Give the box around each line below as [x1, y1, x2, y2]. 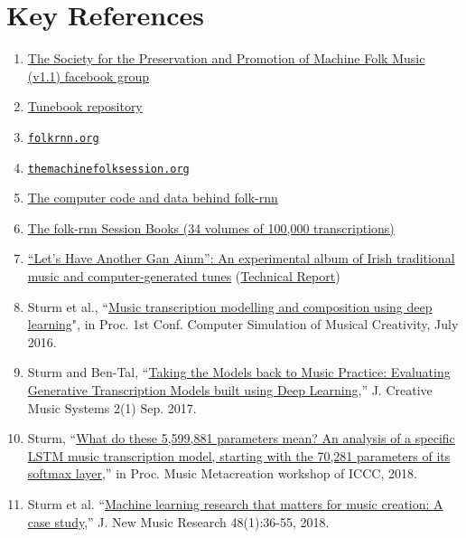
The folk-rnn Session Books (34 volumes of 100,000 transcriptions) [27, 218, 395, 237]
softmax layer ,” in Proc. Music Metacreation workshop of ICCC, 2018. [27, 464, 417, 483]
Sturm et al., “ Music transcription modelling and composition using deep [27, 297, 433, 316]
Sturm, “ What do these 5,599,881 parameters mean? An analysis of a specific [27, 429, 455, 448]
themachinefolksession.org [27, 162, 190, 175]
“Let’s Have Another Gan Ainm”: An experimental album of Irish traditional [27, 249, 455, 268]
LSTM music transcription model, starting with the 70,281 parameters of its [27, 446, 451, 465]
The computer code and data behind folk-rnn [27, 188, 278, 207]
